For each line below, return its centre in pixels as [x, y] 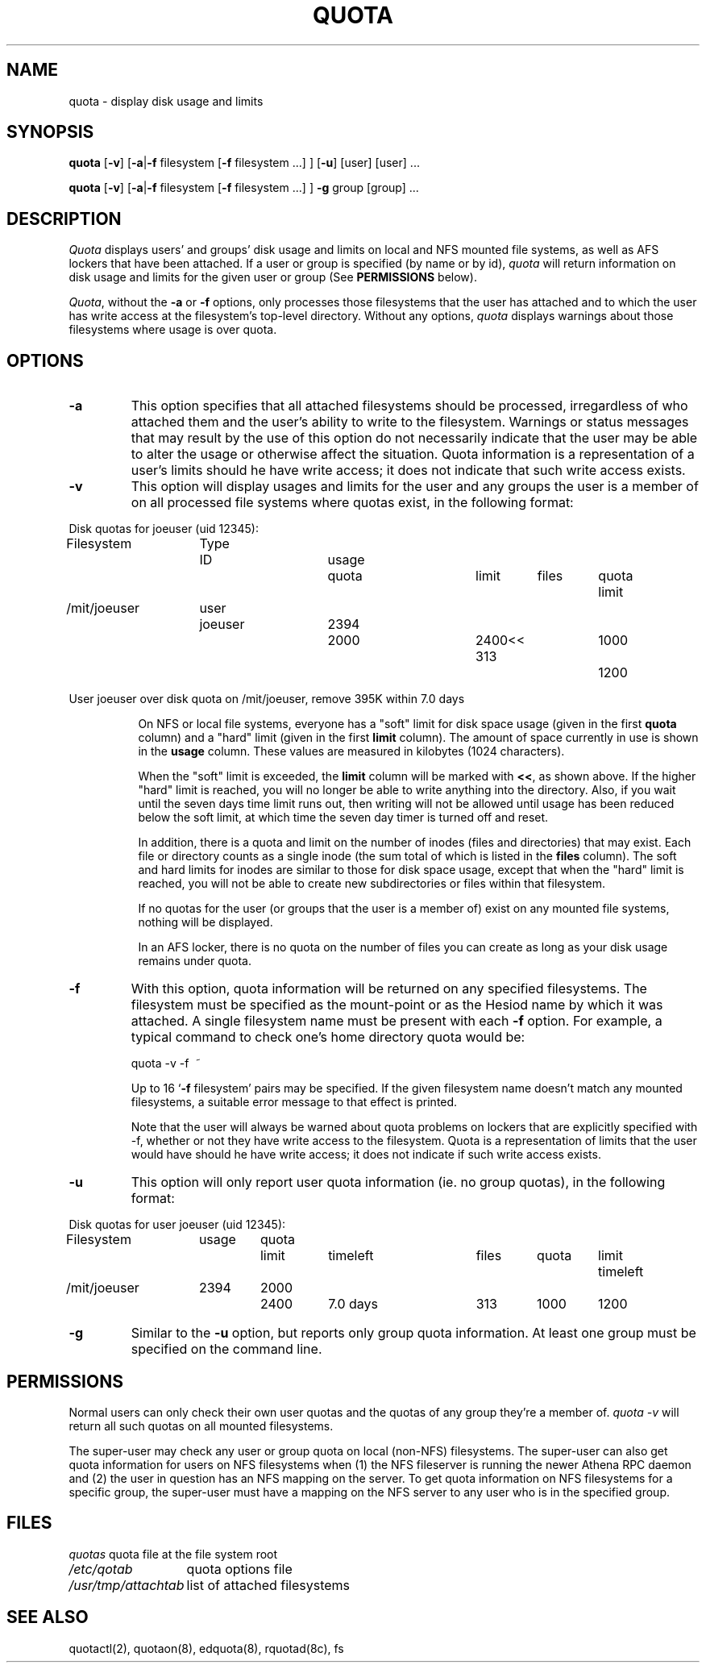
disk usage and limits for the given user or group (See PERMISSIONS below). [273, 277]
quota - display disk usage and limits [166, 101]
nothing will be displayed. [206, 922]
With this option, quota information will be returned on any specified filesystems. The [389, 989]
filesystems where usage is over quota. [173, 330]
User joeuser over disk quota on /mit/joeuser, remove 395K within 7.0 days [267, 699]
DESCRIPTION [64, 219]
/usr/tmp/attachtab [127, 1585]
